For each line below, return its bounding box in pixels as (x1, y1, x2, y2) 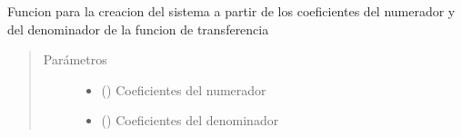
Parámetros (43, 50, 107, 69)
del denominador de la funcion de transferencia (7, 19, 269, 38)
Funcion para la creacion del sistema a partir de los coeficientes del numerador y (7, 2, 456, 20)
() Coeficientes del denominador (101, 111, 279, 130)
